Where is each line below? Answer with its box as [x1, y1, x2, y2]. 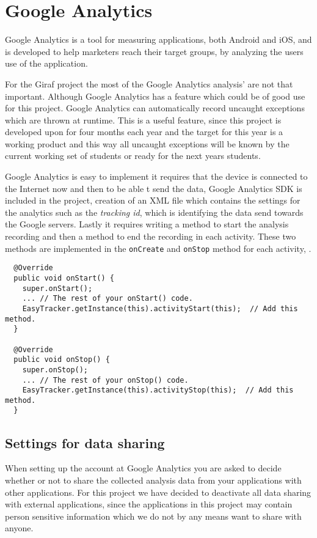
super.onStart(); [22, 284, 93, 293]
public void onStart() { [13, 273, 114, 282]
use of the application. [5, 57, 88, 70]
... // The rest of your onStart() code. [22, 294, 193, 303]
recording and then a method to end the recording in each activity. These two [5, 230, 296, 243]
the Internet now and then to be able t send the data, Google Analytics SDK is [5, 182, 302, 194]
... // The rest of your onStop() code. [22, 375, 189, 385]
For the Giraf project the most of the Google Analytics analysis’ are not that [5, 77, 293, 90]
